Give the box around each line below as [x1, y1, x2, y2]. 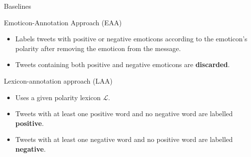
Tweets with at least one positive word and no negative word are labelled [15, 108, 233, 119]
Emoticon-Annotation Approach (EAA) [4, 17, 122, 27]
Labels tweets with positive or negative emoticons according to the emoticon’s [15, 34, 248, 44]
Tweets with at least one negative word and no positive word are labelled [15, 134, 233, 144]
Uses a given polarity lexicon [15, 92, 101, 102]
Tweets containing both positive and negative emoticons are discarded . [15, 59, 230, 70]
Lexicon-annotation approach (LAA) [4, 75, 113, 86]
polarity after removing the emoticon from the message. [15, 43, 181, 53]
